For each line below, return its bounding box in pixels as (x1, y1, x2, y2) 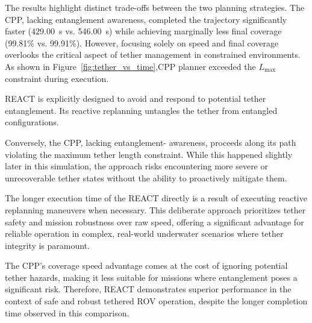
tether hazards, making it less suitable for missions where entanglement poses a (5, 271, 298, 283)
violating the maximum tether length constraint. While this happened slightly (5, 148, 293, 160)
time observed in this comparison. (5, 306, 129, 319)
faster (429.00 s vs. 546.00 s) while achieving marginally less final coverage (5, 25, 282, 37)
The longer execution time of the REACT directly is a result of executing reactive (5, 192, 307, 204)
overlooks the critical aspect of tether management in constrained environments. (5, 48, 301, 61)
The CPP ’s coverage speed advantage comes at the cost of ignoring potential (5, 259, 288, 272)
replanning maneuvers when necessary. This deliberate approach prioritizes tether (5, 203, 306, 216)
